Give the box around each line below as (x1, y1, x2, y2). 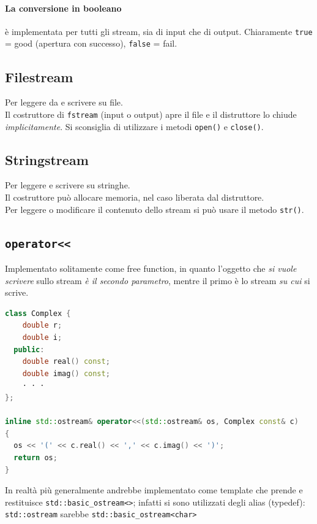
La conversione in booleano (5, 1, 122, 14)
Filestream (5, 67, 73, 86)
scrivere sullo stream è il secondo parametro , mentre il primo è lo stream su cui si (5, 274, 310, 287)
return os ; (13, 453, 58, 462)
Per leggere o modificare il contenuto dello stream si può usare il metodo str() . (5, 202, 304, 215)
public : (13, 345, 45, 354)
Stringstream (5, 150, 89, 169)
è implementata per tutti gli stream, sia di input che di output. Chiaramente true (5, 25, 313, 37)
